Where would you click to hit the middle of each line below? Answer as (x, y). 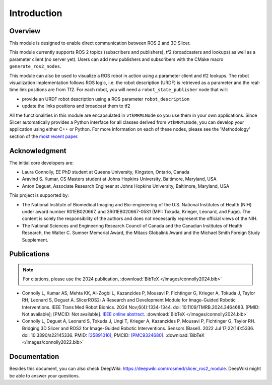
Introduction (36, 13)
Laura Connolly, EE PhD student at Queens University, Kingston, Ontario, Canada (106, 172)
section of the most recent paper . (44, 136)
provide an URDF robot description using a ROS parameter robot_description (106, 99)
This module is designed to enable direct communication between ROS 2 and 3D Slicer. (100, 43)
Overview (25, 31)
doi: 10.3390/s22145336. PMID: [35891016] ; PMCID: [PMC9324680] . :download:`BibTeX (113, 335)
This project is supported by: (39, 195)
